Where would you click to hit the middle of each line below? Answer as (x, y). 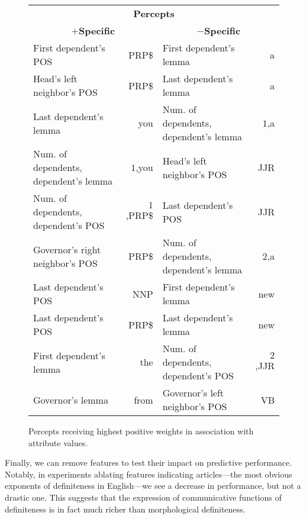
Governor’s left (193, 393)
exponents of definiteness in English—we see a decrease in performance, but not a (153, 486)
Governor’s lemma (71, 399)
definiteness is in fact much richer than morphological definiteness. (125, 509)
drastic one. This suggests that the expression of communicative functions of (143, 497)
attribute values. (58, 442)
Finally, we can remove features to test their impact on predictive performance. (149, 462)
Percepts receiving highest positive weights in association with (141, 431)
